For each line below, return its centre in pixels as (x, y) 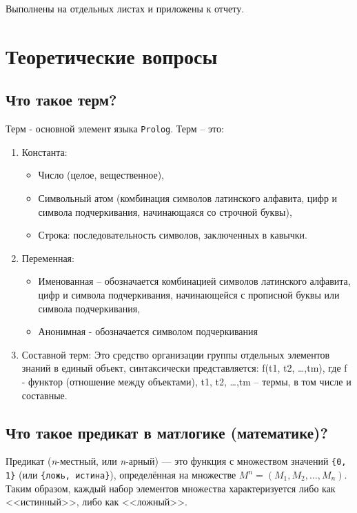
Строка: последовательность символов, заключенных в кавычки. (173, 235)
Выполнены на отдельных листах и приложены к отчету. (125, 8)
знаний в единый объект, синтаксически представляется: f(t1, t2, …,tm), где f (184, 368)
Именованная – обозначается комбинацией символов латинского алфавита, (194, 281)
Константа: (44, 151)
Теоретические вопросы (112, 56)
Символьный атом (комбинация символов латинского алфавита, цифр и (188, 198)
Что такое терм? (61, 100)
